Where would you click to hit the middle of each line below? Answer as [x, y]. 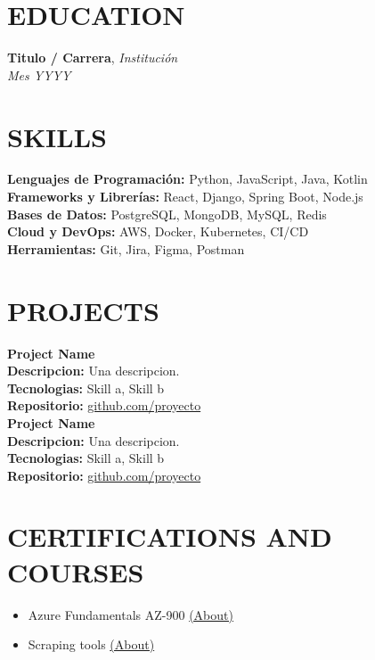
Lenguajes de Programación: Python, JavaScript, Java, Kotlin [187, 179]
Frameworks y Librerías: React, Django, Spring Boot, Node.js [185, 197]
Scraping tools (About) [91, 644]
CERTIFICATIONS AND [170, 536]
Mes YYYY [39, 74]
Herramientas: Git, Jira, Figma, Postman [126, 248]
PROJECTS [83, 310]
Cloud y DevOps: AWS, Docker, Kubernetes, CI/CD [158, 231]
